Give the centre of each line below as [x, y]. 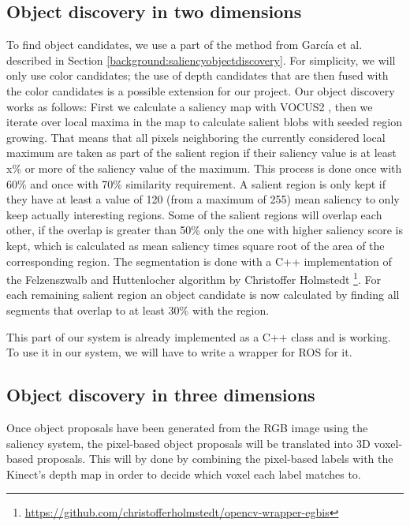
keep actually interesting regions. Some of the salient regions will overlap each [194, 214]
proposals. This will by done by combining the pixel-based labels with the [215, 459]
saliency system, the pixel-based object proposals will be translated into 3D [188, 443]
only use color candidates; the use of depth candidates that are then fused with [198, 75]
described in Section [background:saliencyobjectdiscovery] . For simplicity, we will [201, 60]
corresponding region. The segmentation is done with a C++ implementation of [199, 261]
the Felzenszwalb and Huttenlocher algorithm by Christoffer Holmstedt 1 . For [194, 278]
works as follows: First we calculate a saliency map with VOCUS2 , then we [190, 106]
